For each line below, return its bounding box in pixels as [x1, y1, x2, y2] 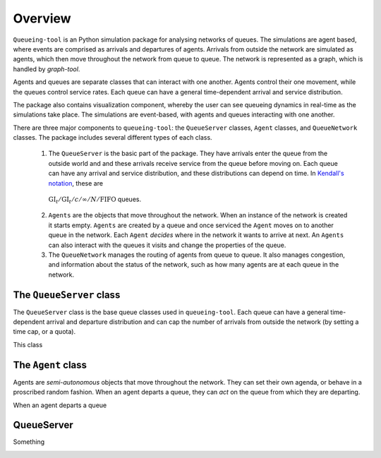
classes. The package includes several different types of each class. [13, 133, 212, 142]
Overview [13, 11, 71, 26]
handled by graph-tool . [13, 64, 80, 73]
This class [13, 340, 43, 349]
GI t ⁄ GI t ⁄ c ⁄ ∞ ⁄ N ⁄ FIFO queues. [48, 195, 141, 205]
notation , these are [48, 179, 104, 187]
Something [13, 438, 45, 446]
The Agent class [13, 358, 87, 370]
